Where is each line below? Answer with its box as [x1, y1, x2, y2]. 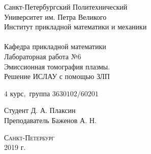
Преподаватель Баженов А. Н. [4, 114, 97, 125]
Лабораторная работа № [4, 51, 78, 61]
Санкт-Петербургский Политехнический [4, 2, 128, 12]
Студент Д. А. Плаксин [4, 105, 76, 115]
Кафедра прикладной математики [4, 41, 106, 52]
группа [29, 88, 50, 98]
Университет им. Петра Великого [4, 11, 107, 22]
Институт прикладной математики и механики [4, 21, 147, 32]
